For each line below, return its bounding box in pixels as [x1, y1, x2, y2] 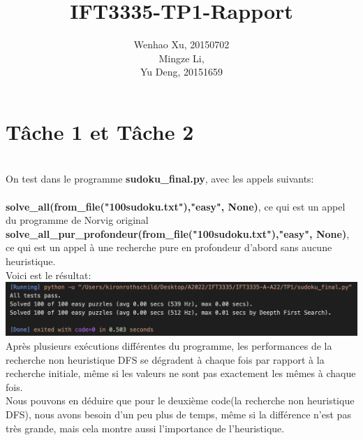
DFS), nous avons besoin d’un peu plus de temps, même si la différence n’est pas [6, 407, 351, 422]
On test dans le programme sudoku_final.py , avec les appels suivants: [6, 171, 314, 186]
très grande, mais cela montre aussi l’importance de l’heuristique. [6, 420, 285, 435]
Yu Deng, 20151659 [140, 64, 223, 79]
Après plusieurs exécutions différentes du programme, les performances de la [6, 339, 332, 353]
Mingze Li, [158, 50, 205, 65]
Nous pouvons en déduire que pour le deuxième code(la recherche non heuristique [6, 393, 355, 408]
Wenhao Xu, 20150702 [133, 37, 230, 52]
